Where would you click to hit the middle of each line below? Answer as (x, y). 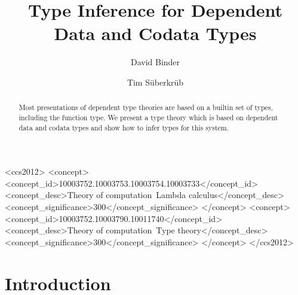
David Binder (155, 62)
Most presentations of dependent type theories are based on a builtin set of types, (146, 107)
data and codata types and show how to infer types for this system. (124, 127)
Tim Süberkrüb (155, 82)
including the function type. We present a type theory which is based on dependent (148, 117)
